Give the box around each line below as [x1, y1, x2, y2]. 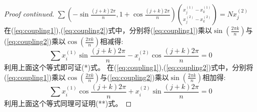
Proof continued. [4, 8, 54, 18]
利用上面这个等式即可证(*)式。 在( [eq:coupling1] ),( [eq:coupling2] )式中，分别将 [4, 62, 253, 72]
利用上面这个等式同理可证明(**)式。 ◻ [4, 97, 132, 108]
